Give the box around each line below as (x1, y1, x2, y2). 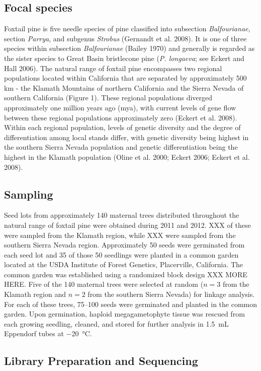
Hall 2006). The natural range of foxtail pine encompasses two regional (4, 63, 222, 73)
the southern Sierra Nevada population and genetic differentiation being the (4, 142, 238, 152)
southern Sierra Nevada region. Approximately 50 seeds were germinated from (4, 239, 245, 250)
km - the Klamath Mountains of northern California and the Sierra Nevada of (4, 82, 244, 93)
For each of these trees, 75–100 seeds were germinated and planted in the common (4, 298, 257, 309)
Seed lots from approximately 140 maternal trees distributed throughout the (4, 210, 239, 220)
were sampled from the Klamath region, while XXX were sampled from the (4, 229, 236, 240)
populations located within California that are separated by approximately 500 (4, 73, 247, 83)
